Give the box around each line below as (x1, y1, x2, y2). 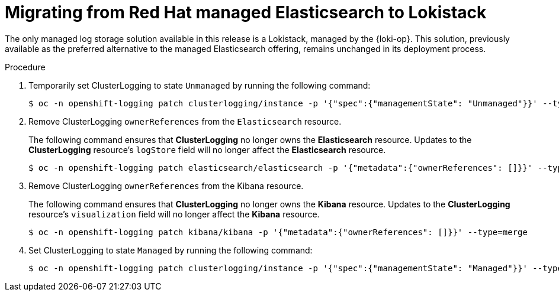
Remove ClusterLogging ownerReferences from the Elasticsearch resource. (28, 116, 342, 126)
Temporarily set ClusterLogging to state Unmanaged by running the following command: (28, 80, 371, 90)
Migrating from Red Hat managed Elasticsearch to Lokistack (5, 2, 487, 22)
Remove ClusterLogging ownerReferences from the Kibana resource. (28, 180, 304, 191)
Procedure (5, 61, 46, 72)
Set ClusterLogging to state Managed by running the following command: (28, 245, 313, 255)
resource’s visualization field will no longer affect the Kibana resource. (28, 209, 320, 219)
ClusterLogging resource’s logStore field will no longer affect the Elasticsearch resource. (28, 144, 386, 155)
